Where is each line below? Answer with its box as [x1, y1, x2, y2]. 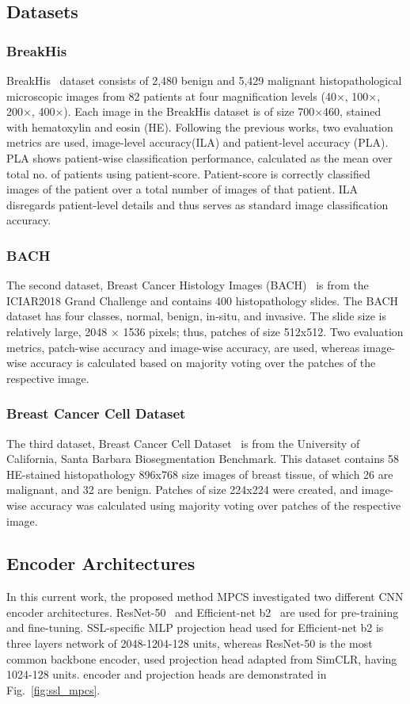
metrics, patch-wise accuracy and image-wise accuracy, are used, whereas [6, 339, 360, 355]
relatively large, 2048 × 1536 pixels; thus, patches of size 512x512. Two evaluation [6, 323, 404, 339]
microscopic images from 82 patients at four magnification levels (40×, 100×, [6, 87, 381, 104]
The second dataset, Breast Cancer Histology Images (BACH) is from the [6, 277, 369, 293]
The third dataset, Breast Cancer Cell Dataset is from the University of [6, 434, 360, 451]
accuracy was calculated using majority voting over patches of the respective [30, 496, 401, 513]
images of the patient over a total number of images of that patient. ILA [6, 181, 359, 197]
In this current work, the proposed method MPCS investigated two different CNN [6, 588, 404, 605]
